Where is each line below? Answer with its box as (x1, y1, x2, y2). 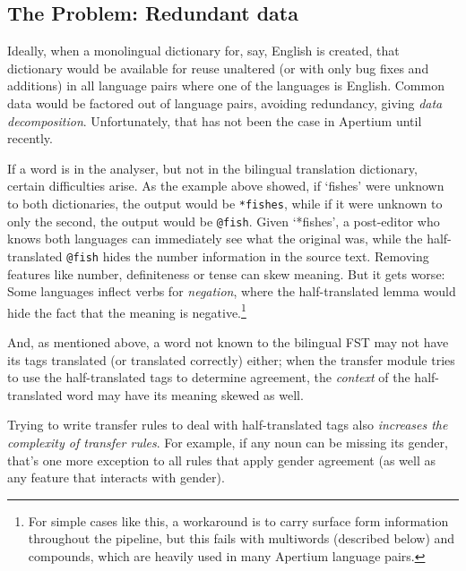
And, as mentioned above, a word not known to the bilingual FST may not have (7, 332, 449, 351)
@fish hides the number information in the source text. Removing (66, 246, 429, 265)
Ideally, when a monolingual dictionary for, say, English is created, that (7, 41, 400, 60)
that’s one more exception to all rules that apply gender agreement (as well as (7, 450, 436, 469)
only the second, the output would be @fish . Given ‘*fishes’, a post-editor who (7, 211, 440, 230)
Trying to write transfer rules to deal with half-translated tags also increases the (7, 415, 448, 434)
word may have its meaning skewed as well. (66, 385, 304, 404)
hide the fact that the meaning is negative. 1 (7, 300, 246, 321)
